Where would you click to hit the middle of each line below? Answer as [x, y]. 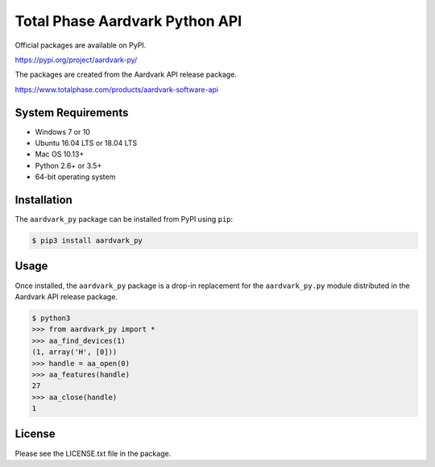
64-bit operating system [75, 177]
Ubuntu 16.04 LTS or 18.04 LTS [86, 143]
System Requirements [72, 113]
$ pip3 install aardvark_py [87, 241]
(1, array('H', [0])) [75, 352]
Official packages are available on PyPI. [81, 45]
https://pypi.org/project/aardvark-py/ [76, 60]
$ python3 [51, 318]
